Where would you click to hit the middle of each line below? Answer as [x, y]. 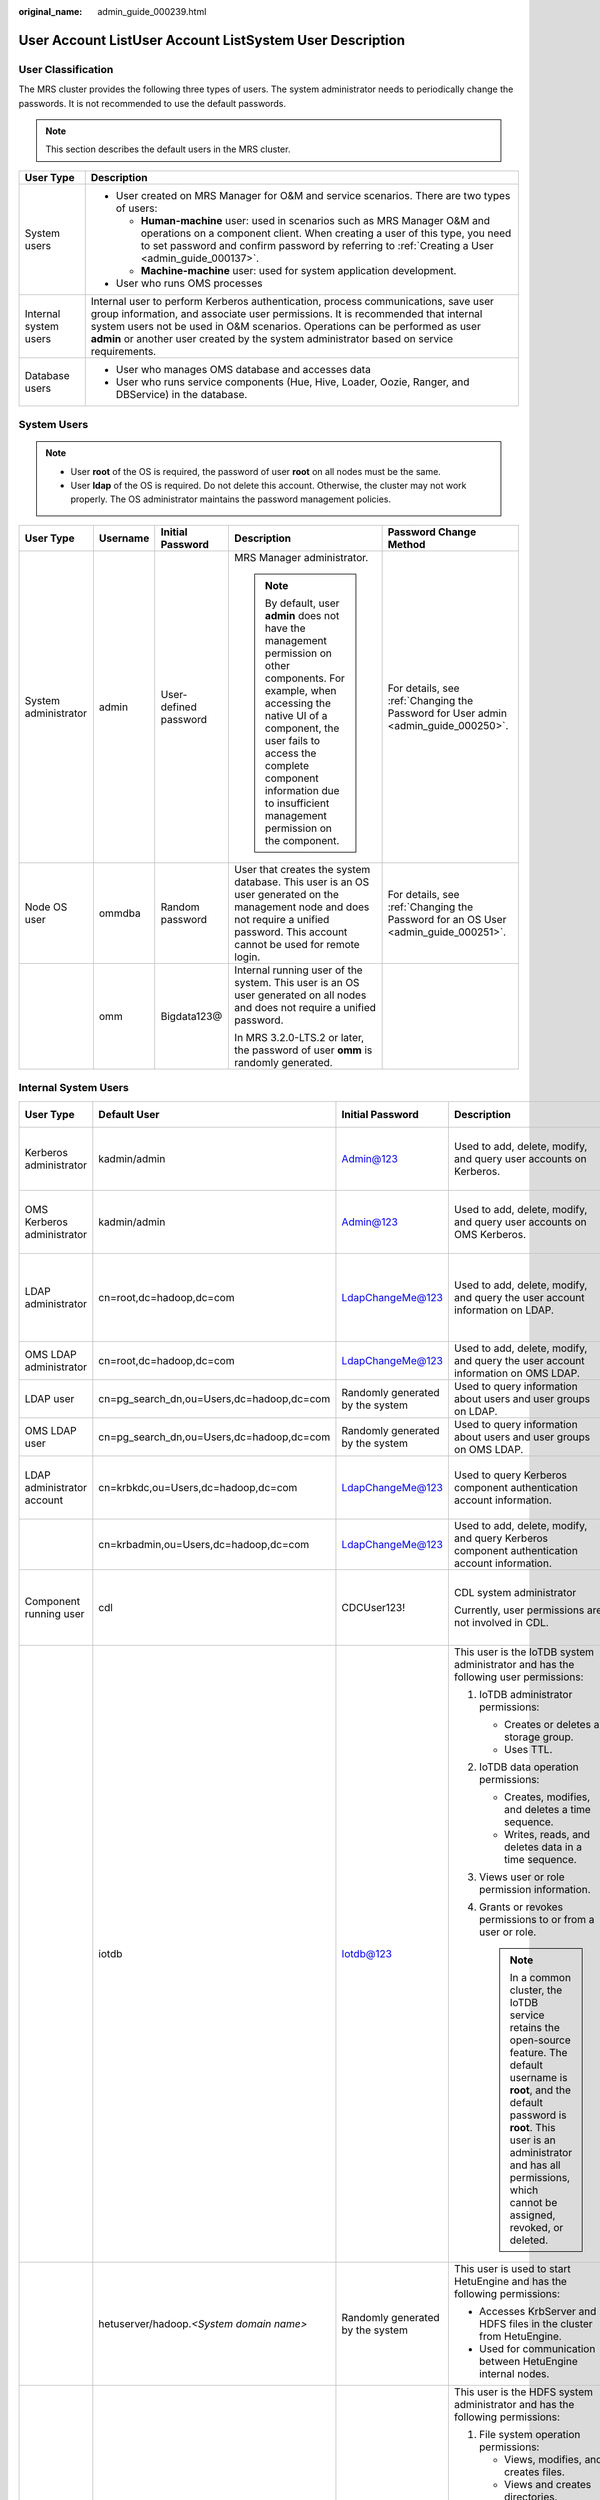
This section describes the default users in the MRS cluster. [168, 149]
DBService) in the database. [181, 394]
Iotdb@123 [366, 1953]
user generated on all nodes [300, 995]
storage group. [538, 1737]
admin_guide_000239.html [152, 11]
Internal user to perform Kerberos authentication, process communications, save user [292, 301]
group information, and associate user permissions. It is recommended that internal [286, 313]
